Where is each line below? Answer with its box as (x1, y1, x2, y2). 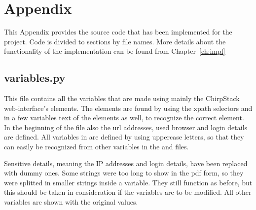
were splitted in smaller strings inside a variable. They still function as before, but (4, 177, 253, 187)
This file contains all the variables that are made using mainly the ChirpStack (4, 93, 240, 104)
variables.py (4, 70, 66, 85)
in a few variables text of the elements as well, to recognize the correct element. (4, 112, 244, 123)
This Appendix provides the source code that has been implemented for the (4, 27, 232, 37)
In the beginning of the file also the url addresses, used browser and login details (4, 122, 248, 132)
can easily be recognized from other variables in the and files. (4, 141, 189, 152)
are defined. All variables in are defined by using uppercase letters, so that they (4, 132, 244, 142)
